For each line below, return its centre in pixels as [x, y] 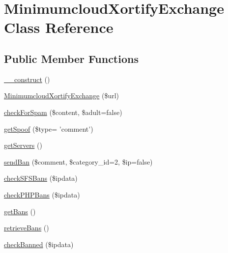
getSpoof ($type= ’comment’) [49, 128]
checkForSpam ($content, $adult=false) [63, 112]
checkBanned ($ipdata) [39, 244]
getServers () [23, 145]
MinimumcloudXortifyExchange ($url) [62, 96]
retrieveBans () [27, 228]
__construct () [27, 79]
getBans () [20, 211]
